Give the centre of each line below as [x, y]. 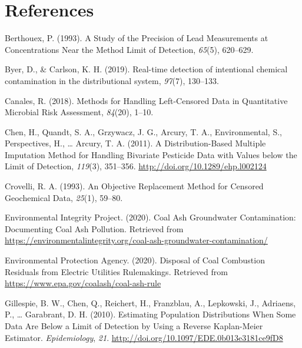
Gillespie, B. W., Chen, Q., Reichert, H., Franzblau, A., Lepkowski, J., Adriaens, [150, 302]
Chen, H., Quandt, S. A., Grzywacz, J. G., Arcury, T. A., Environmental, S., [143, 131]
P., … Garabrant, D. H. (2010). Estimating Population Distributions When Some [150, 314]
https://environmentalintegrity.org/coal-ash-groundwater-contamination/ [136, 240]
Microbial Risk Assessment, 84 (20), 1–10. [79, 112]
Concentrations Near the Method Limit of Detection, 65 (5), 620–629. [129, 49]
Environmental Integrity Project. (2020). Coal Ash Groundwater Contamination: [150, 217]
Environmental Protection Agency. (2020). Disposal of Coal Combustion [135, 260]
